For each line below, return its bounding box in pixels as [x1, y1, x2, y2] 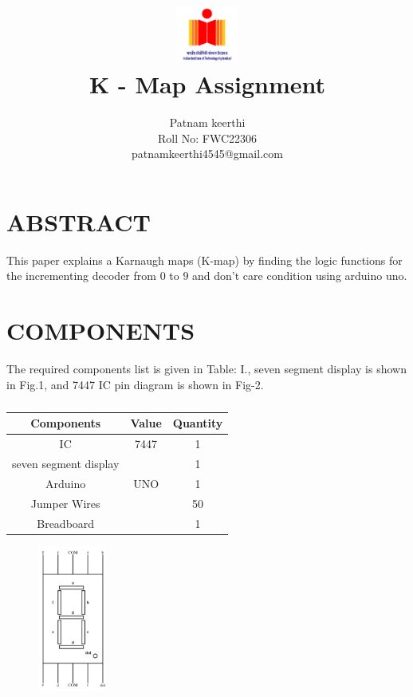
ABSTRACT [6, 205, 151, 238]
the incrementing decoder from [6, 267, 156, 284]
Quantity [172, 415, 223, 431]
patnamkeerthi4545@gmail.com [132, 145, 283, 162]
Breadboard [37, 514, 95, 531]
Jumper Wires [30, 494, 100, 511]
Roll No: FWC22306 [157, 129, 258, 146]
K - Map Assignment [88, 68, 326, 100]
